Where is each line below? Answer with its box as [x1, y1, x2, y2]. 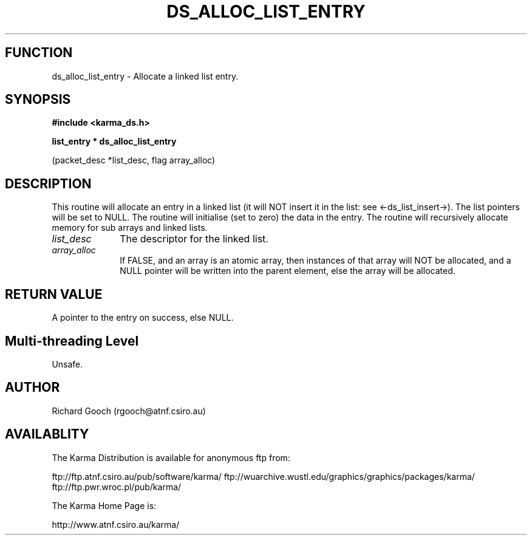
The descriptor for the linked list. [120, 233, 268, 245]
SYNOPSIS [5, 92, 71, 108]
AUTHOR [5, 380, 60, 395]
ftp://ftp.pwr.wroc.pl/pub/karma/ [52, 481, 182, 492]
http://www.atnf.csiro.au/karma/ [52, 519, 180, 530]
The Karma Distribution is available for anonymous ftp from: [52, 452, 290, 463]
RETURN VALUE [5, 286, 103, 302]
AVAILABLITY [5, 426, 89, 442]
